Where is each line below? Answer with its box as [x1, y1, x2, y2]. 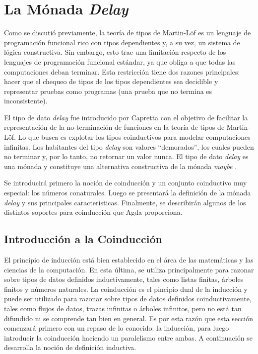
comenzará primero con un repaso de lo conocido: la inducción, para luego [4, 323, 229, 333]
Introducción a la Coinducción [4, 231, 162, 247]
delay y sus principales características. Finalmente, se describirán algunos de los [4, 197, 246, 207]
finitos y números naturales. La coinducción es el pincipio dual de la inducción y [4, 283, 248, 294]
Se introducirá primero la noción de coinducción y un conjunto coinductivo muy [4, 177, 247, 188]
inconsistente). [4, 95, 48, 106]
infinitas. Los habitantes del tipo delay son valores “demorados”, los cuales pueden [4, 141, 254, 152]
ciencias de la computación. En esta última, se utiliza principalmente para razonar [4, 264, 254, 274]
